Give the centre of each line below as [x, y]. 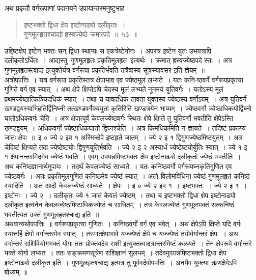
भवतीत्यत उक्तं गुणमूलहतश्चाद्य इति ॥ [52, 214]
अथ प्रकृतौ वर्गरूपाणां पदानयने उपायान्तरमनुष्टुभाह [65, 8]
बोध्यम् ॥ [16, 272]
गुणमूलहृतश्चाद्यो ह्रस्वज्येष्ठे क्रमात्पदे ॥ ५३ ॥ [81, 34]
